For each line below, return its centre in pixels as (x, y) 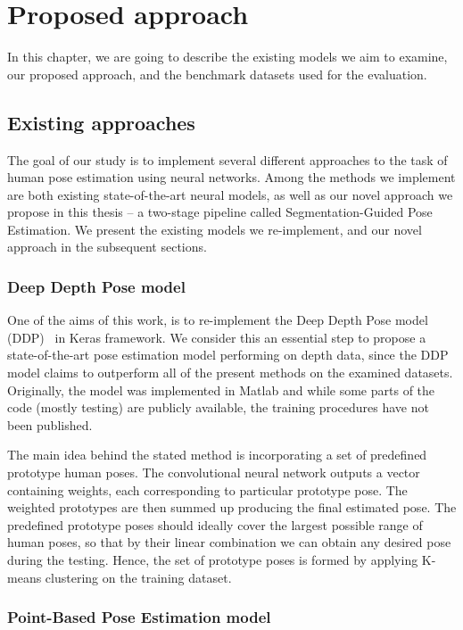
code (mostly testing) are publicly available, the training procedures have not (218, 407)
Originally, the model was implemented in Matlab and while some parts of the (221, 390)
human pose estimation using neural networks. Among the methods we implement (231, 177)
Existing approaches (101, 122)
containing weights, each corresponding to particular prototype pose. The (207, 489)
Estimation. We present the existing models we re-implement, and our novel (215, 229)
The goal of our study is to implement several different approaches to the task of (227, 159)
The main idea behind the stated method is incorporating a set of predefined (217, 455)
